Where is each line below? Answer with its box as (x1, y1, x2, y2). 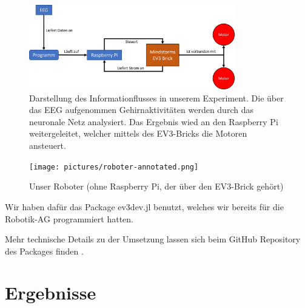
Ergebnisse (5, 280, 96, 305)
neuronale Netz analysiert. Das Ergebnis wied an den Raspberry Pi (29, 115, 278, 128)
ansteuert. (29, 139, 66, 152)
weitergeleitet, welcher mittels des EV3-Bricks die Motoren (29, 127, 247, 140)
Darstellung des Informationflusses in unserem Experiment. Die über (29, 91, 284, 104)
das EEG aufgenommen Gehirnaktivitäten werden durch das (29, 103, 253, 116)
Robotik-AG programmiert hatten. (5, 212, 133, 225)
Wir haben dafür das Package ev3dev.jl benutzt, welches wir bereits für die (5, 200, 284, 213)
